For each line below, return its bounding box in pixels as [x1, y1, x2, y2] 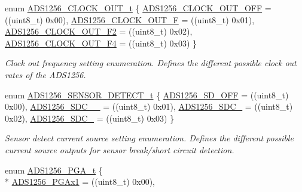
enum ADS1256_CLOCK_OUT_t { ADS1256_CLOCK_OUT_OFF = [5, 2, 272, 14]
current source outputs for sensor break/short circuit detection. [5, 143, 234, 156]
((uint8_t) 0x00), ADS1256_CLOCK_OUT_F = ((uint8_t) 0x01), [5, 13, 255, 26]
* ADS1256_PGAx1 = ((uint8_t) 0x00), [5, 175, 155, 188]
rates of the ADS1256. [5, 68, 86, 80]
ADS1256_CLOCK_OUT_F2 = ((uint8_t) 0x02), [5, 25, 193, 38]
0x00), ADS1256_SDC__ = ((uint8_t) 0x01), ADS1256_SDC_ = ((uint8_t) [5, 100, 293, 113]
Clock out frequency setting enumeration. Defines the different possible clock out [5, 57, 297, 69]
